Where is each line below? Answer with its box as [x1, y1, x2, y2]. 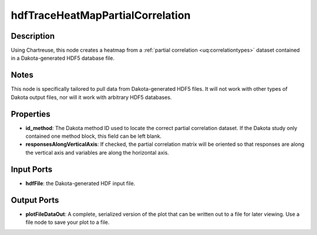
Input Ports [11, 164, 53, 174]
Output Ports [11, 195, 59, 205]
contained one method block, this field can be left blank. [25, 132, 162, 140]
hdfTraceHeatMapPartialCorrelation [11, 9, 191, 22]
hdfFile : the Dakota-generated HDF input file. [25, 179, 136, 187]
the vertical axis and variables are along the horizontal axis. [25, 149, 170, 156]
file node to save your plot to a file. [25, 219, 110, 226]
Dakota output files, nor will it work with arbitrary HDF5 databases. [11, 94, 172, 101]
